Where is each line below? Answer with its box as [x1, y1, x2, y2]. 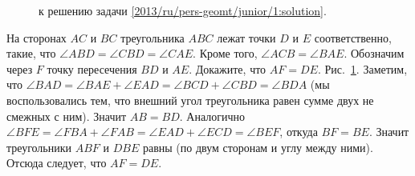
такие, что [6, 45, 56, 62]
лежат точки [217, 29, 276, 46]
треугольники [6, 138, 72, 155]
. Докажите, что [189, 60, 266, 77]
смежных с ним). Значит [6, 107, 127, 124]
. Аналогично [179, 107, 245, 124]
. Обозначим [344, 45, 405, 62]
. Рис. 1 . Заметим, [317, 60, 408, 77]
